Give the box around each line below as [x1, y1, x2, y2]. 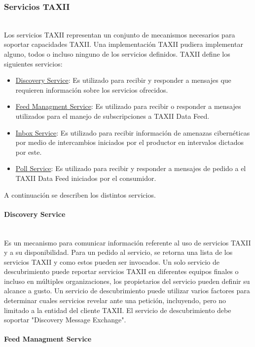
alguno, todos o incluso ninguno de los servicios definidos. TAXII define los [4, 49, 230, 59]
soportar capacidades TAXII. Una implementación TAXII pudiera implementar [4, 39, 243, 49]
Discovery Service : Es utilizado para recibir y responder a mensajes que [15, 75, 231, 85]
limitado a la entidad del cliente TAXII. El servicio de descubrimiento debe [4, 305, 231, 315]
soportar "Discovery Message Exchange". [4, 314, 126, 325]
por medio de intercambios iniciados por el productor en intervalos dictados [15, 137, 244, 147]
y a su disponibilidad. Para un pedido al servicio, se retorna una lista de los [4, 247, 233, 257]
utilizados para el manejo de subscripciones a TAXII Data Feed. [15, 110, 210, 121]
